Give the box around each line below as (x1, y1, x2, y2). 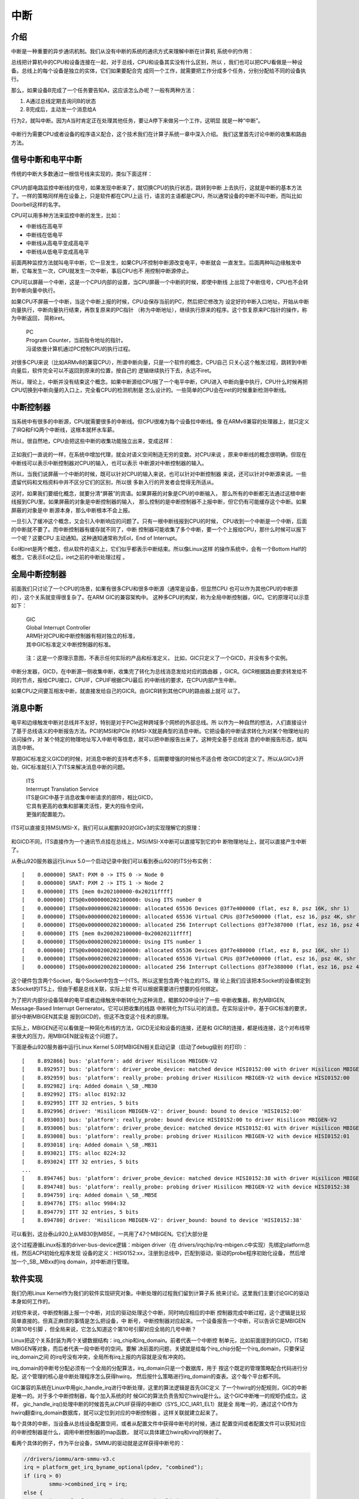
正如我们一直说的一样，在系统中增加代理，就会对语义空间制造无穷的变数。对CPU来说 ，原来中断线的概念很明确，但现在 (11, 451, 307, 458)
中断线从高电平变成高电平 (26, 240, 89, 247)
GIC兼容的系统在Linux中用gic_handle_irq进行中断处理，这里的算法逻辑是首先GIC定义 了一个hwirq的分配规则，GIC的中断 (11, 1384, 308, 1391)
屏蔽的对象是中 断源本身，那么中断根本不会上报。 (11, 507, 133, 514)
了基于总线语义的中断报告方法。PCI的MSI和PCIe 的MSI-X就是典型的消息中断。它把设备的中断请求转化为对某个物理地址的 (11, 727, 309, 735)
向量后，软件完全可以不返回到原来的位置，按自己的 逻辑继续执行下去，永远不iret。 (11, 367, 215, 374)
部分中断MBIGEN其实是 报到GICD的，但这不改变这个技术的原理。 (11, 1013, 172, 1021)
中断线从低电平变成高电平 (26, 248, 89, 255)
